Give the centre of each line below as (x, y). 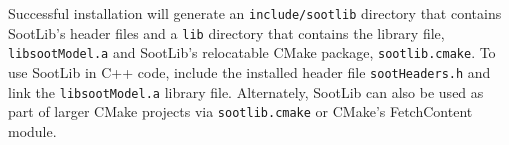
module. (32, 130)
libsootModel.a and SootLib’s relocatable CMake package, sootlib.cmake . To (252, 52)
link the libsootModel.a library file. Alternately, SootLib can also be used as (246, 91)
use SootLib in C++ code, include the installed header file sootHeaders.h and (249, 71)
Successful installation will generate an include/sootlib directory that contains (255, 13)
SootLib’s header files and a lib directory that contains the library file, (226, 32)
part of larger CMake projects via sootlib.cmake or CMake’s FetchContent (240, 111)
